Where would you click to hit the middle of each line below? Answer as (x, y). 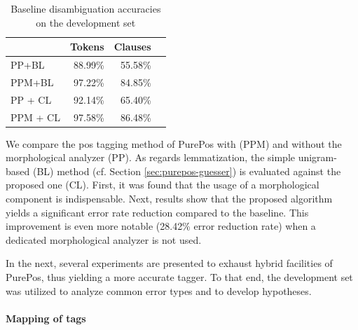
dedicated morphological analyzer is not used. (104, 239)
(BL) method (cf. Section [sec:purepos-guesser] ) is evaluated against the (187, 171)
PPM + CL (35, 117)
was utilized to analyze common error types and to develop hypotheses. (159, 290)
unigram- (317, 157)
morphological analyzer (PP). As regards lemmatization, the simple (150, 157)
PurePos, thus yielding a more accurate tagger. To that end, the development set (179, 277)
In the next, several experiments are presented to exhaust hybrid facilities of (169, 263)
